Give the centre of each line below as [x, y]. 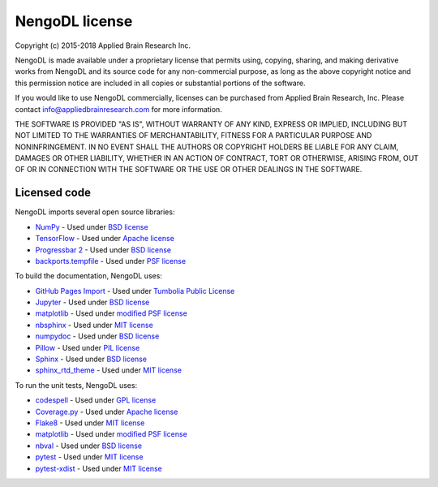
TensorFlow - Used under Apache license [105, 239]
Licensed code [53, 193]
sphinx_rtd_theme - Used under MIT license [109, 370]
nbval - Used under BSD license [88, 446]
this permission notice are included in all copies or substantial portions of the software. [160, 83]
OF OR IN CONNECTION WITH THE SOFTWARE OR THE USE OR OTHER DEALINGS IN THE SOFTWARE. [189, 170]
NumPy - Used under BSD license [92, 226]
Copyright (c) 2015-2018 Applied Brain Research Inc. [103, 45]
